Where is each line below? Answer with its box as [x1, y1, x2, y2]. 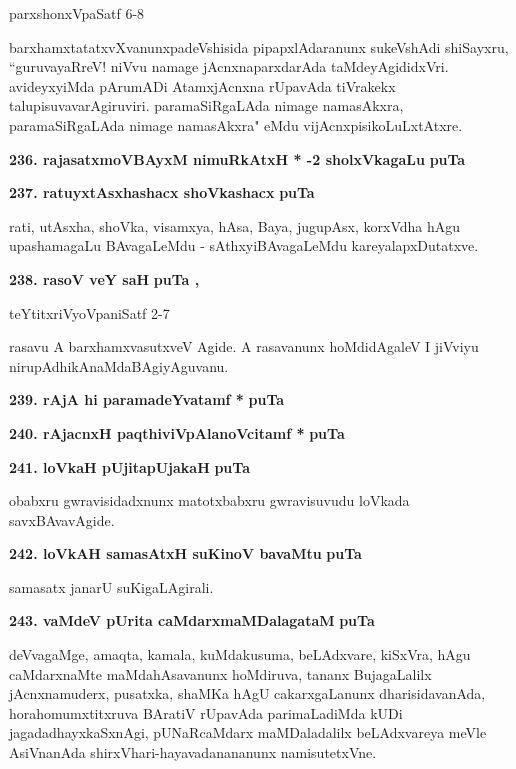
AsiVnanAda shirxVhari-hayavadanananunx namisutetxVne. [9, 742, 377, 763]
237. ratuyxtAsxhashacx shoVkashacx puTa [9, 182, 315, 203]
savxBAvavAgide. [9, 509, 115, 530]
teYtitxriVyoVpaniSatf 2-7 [9, 302, 170, 323]
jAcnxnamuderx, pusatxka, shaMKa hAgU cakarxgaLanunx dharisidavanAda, [9, 683, 486, 704]
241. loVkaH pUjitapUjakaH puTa [9, 456, 250, 477]
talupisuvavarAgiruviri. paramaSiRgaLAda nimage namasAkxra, [9, 95, 404, 116]
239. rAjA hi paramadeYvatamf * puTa [9, 389, 285, 410]
